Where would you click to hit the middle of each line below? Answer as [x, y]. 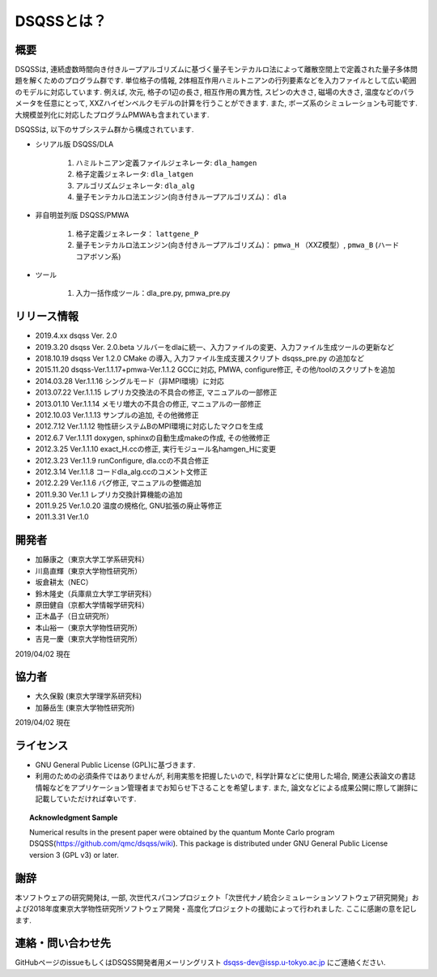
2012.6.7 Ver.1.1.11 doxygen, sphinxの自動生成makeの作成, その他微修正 [153, 437]
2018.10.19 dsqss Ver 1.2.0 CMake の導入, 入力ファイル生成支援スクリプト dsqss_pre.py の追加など [200, 358]
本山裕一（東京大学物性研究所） [88, 627]
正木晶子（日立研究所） [74, 616]
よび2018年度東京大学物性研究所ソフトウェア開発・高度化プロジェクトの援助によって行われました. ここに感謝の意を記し [216, 909]
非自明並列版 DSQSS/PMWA [82, 215]
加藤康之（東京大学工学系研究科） [92, 560]
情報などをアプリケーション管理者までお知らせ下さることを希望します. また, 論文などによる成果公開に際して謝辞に [227, 787]
